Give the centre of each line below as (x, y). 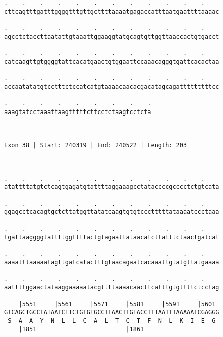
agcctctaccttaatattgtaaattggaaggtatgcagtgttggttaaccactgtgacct (112, 36)
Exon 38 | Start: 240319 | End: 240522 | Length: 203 (96, 145)
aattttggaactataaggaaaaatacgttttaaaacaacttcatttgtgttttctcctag (112, 288)
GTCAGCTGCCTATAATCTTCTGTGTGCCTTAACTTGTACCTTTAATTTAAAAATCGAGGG (112, 313)
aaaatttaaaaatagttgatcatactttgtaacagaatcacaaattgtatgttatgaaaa (112, 262)
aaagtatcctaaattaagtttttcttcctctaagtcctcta (78, 112)
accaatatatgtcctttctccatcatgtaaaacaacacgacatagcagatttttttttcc (112, 87)
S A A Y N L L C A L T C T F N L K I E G (112, 321)
